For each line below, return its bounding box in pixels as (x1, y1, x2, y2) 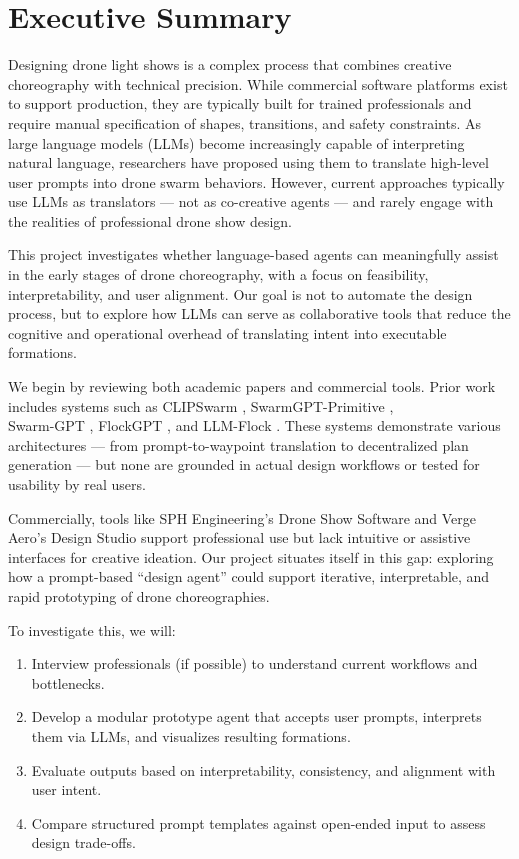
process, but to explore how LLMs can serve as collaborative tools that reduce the (8, 303, 511, 324)
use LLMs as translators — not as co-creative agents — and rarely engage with (8, 191, 494, 212)
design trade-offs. (31, 832, 136, 853)
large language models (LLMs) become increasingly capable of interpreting (8, 132, 465, 153)
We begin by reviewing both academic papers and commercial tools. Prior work (8, 376, 496, 397)
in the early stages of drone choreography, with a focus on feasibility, (8, 264, 429, 285)
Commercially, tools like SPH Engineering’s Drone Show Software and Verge (8, 507, 477, 528)
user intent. (31, 779, 102, 800)
